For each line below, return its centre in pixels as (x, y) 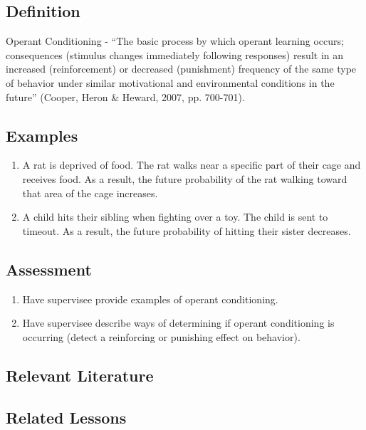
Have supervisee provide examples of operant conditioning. (150, 299)
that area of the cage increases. (90, 193)
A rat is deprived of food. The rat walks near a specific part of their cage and (192, 165)
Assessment (49, 269)
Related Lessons (66, 417)
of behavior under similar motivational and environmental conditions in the (170, 82)
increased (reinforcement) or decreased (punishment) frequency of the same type (181, 69)
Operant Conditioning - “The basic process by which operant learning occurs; (175, 41)
